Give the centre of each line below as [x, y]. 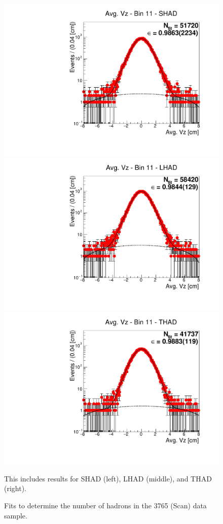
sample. [16, 515]
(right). [15, 488]
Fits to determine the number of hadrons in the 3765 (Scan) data [105, 505]
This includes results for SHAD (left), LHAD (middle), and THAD [108, 478]
